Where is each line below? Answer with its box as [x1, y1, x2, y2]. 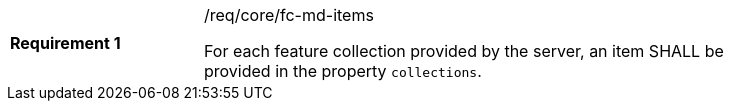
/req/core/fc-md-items [204, 5, 374, 25]
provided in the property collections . [204, 61, 482, 81]
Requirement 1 [10, 33, 121, 53]
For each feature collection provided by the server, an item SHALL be [204, 41, 724, 61]
